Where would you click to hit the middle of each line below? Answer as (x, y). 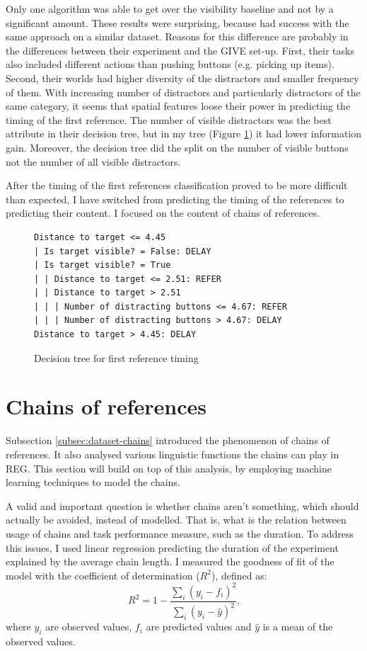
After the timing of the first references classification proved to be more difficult (177, 185)
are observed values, (89, 627)
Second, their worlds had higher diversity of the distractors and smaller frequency (182, 78)
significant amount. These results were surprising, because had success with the (177, 22)
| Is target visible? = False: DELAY (123, 251)
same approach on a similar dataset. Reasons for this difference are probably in (177, 36)
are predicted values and (199, 627)
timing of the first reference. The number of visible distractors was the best (169, 119)
